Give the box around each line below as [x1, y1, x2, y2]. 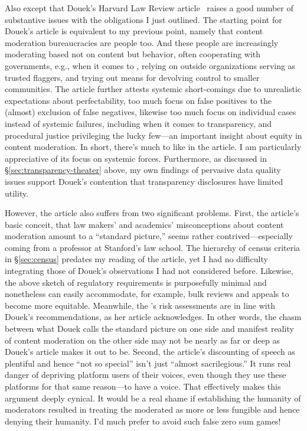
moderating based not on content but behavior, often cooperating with [5, 48, 261, 60]
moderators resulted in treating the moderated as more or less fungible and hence [5, 403, 300, 416]
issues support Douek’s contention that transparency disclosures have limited [5, 175, 283, 187]
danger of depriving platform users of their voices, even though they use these [5, 368, 286, 381]
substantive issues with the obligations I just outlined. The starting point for [5, 13, 282, 25]
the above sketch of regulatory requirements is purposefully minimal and [5, 276, 267, 288]
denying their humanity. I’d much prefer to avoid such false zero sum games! [5, 414, 281, 427]
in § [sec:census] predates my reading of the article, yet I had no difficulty [5, 253, 268, 265]
